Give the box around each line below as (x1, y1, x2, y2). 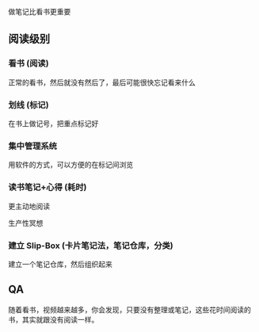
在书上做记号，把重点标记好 (8, 118, 99, 128)
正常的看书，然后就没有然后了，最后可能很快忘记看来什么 (8, 78, 196, 87)
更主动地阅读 (8, 201, 50, 211)
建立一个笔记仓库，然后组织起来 (8, 259, 112, 269)
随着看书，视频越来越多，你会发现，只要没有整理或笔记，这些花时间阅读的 (8, 304, 251, 315)
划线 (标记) (8, 99, 49, 110)
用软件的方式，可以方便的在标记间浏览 (8, 160, 133, 170)
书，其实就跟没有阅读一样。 (8, 315, 99, 324)
